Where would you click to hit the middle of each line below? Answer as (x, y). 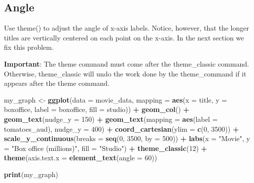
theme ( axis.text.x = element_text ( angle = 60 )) (81, 158)
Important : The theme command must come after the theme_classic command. (127, 63)
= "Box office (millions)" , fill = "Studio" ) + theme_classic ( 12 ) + (106, 148)
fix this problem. (29, 47)
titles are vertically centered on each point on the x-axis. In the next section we (124, 37)
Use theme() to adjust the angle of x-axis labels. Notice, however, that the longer (127, 28)
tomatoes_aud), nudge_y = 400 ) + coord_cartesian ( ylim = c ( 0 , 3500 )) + (122, 128)
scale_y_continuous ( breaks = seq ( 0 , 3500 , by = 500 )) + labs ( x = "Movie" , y (127, 138)
